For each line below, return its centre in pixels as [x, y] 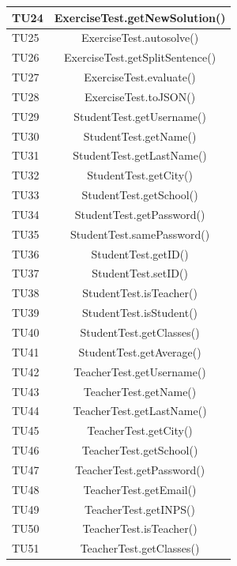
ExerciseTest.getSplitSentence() [140, 57]
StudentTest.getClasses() [140, 332]
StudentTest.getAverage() [140, 351]
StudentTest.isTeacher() [140, 293]
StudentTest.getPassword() [140, 214]
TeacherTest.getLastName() [140, 411]
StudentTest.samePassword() [140, 234]
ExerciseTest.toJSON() [140, 96]
